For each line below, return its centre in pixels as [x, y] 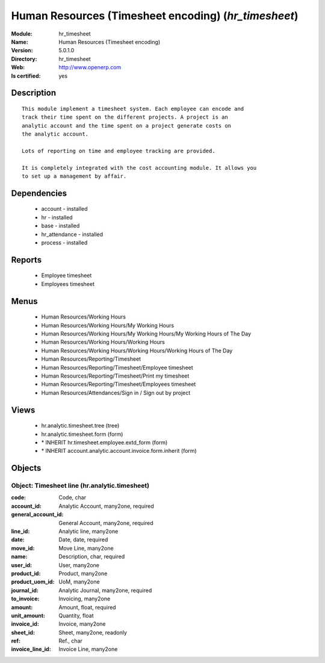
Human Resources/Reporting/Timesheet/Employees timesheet [119, 384]
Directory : [24, 59]
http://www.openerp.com [90, 67]
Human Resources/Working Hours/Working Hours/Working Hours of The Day [137, 350]
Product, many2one [83, 573]
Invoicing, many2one [85, 599]
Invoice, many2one [82, 624]
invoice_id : [25, 624]
